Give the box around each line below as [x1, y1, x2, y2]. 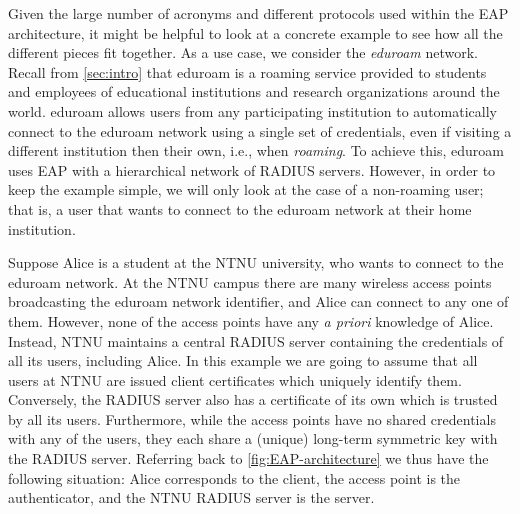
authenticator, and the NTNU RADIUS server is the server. [8, 487, 375, 508]
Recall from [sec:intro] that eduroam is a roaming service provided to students [8, 61, 487, 82]
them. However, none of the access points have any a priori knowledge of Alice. [8, 310, 494, 331]
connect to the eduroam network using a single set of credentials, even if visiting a [8, 120, 512, 141]
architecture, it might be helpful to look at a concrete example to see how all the [8, 22, 503, 43]
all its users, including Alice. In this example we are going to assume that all [8, 350, 478, 371]
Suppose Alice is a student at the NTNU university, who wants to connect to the [8, 252, 504, 273]
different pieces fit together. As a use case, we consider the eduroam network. [8, 42, 478, 63]
